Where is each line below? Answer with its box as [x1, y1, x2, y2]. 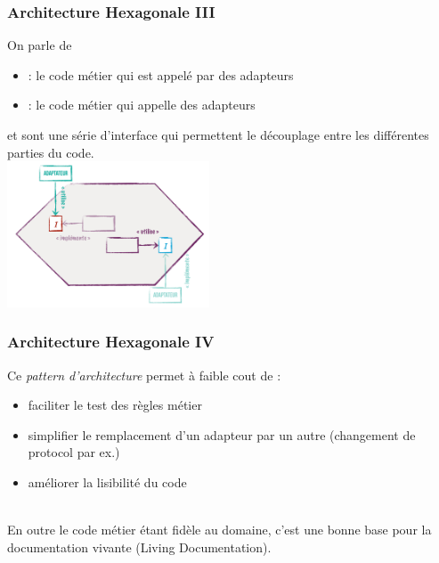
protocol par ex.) [28, 443, 120, 461]
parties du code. [7, 143, 94, 161]
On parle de [7, 36, 72, 54]
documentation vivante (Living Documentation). [7, 537, 272, 556]
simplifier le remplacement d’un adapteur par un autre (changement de [28, 425, 416, 444]
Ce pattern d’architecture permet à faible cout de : [7, 365, 281, 384]
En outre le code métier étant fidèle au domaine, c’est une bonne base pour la [7, 520, 432, 539]
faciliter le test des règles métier [28, 396, 202, 414]
